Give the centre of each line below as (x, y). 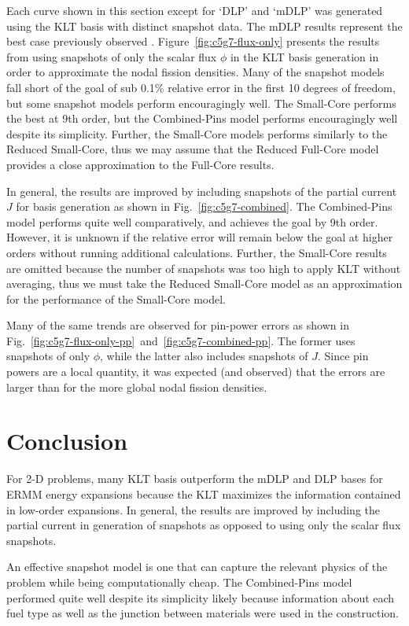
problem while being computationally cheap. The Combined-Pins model (179, 582)
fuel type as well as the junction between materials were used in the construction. (203, 613)
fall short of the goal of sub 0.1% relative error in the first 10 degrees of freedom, (201, 87)
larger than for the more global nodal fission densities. (137, 387)
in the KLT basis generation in (304, 56)
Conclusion (67, 441)
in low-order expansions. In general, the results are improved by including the (193, 509)
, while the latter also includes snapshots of (204, 356)
